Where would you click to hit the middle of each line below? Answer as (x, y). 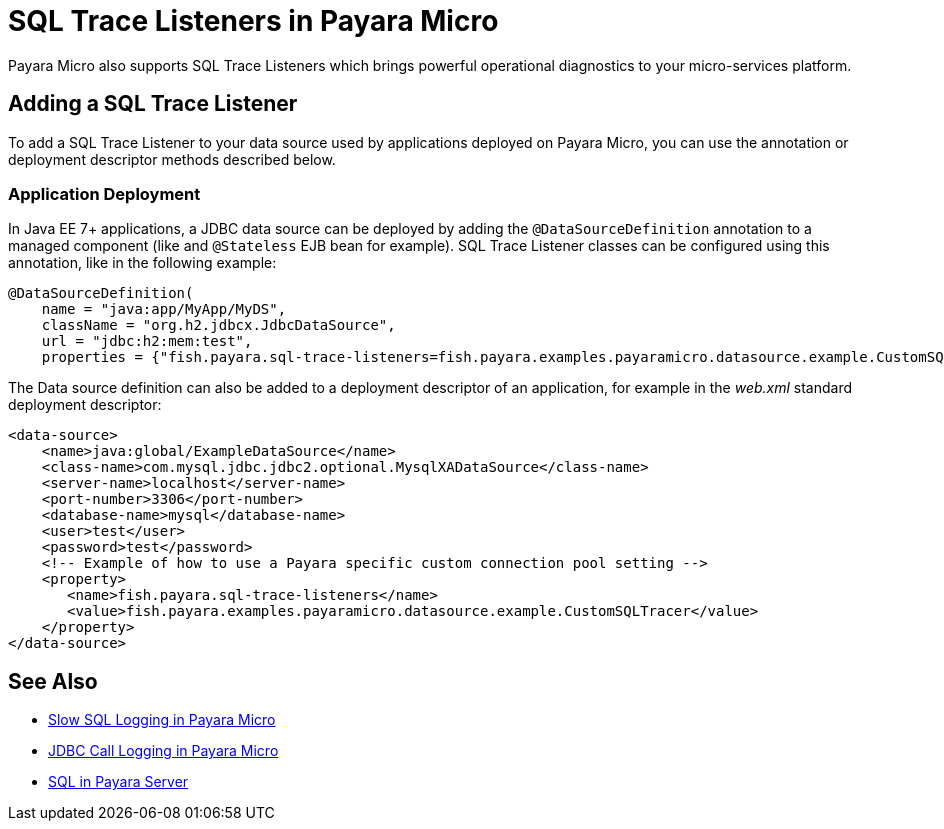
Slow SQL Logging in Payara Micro (162, 720)
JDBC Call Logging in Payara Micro (163, 751)
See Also (53, 681)
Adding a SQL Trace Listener (153, 104)
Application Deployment (104, 193)
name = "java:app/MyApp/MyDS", (164, 309)
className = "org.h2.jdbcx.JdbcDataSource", (218, 325)
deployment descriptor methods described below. (172, 159)
